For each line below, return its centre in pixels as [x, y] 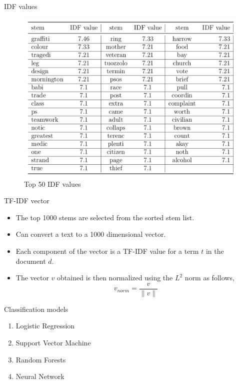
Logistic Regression [45, 326]
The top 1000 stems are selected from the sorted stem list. [105, 217]
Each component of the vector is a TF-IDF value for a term [107, 251]
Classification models [36, 309]
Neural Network [40, 376]
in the [215, 251]
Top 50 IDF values [52, 183]
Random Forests [41, 359]
